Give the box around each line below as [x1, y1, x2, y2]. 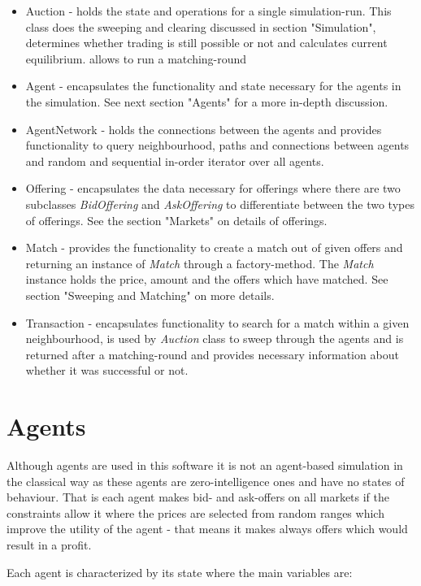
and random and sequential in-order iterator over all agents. [25, 152, 324, 169]
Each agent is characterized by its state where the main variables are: [7, 563, 353, 580]
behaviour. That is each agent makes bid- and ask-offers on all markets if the [7, 488, 390, 506]
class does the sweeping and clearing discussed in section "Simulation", [25, 18, 376, 35]
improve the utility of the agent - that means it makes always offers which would [7, 520, 408, 537]
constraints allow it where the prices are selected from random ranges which [7, 504, 384, 521]
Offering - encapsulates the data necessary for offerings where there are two [25, 180, 401, 197]
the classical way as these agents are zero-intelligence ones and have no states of [7, 472, 405, 489]
